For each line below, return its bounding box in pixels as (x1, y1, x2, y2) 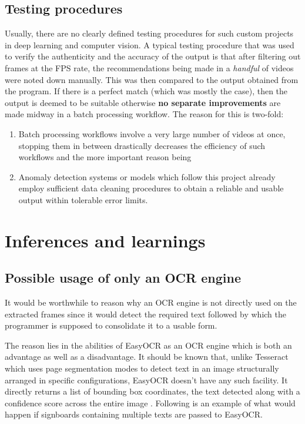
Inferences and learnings (5, 228, 206, 252)
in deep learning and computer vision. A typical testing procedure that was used (5, 38, 294, 51)
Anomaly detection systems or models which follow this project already (18, 170, 276, 183)
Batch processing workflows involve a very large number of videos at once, (18, 127, 286, 140)
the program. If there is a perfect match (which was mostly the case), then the (5, 85, 288, 97)
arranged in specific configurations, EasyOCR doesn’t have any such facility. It (5, 373, 288, 386)
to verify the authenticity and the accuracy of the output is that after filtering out (5, 50, 301, 62)
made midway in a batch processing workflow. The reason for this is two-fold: (5, 108, 284, 120)
